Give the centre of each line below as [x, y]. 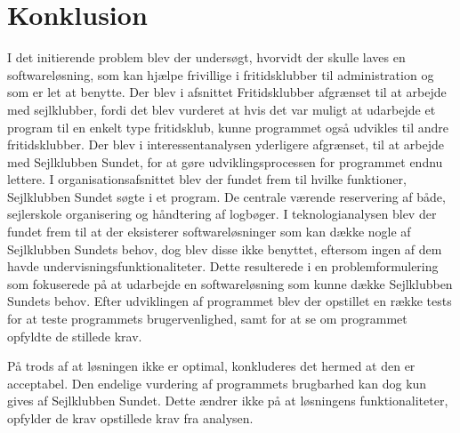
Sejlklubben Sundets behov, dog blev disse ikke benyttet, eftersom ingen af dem [225, 249]
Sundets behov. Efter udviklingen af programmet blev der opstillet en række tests [230, 301]
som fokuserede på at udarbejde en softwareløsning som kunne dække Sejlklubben [230, 283]
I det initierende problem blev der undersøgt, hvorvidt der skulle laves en [206, 57]
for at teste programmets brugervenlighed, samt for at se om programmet [207, 319]
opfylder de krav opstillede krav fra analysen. [130, 418]
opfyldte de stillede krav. [75, 336]
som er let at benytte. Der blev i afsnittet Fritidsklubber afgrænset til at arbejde [227, 92]
